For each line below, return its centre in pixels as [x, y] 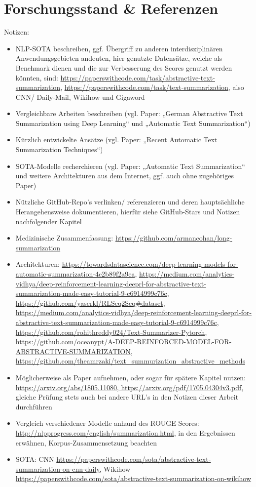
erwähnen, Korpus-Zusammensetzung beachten [86, 442]
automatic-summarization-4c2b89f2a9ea [75, 274]
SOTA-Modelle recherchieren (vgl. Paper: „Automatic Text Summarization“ [130, 166]
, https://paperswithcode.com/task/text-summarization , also [152, 87]
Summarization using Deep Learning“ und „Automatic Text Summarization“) [133, 123]
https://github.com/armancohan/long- [174, 238]
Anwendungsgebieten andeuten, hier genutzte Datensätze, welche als [119, 58]
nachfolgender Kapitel [49, 221]
